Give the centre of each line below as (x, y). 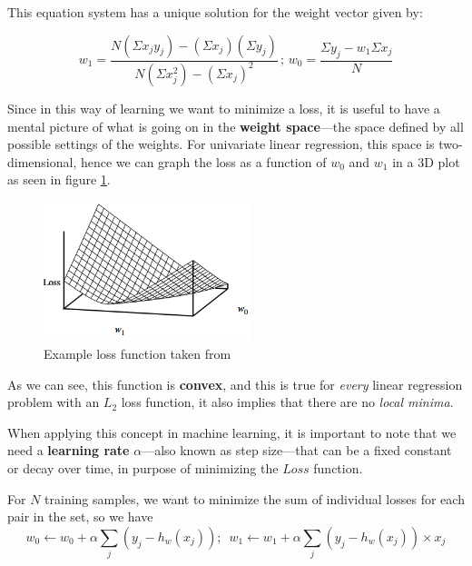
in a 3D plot (426, 161)
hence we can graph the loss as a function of (203, 161)
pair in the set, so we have (80, 516)
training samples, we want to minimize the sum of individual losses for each (255, 498)
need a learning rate (69, 450)
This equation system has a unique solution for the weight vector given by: (215, 12)
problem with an (54, 402)
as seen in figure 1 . (59, 179)
